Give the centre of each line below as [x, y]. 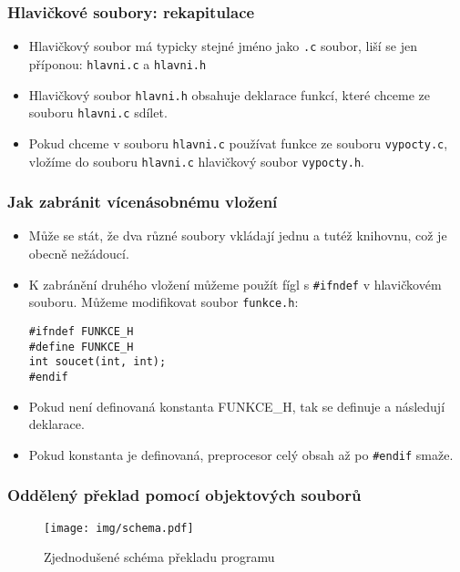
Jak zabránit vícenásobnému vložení [143, 202]
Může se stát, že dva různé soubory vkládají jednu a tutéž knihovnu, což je [238, 235]
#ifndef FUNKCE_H [81, 331]
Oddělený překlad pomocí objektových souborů [184, 495]
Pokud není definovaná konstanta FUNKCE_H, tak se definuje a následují [237, 406]
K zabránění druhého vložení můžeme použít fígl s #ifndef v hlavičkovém [235, 284]
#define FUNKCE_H [81, 347]
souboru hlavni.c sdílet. [98, 112]
